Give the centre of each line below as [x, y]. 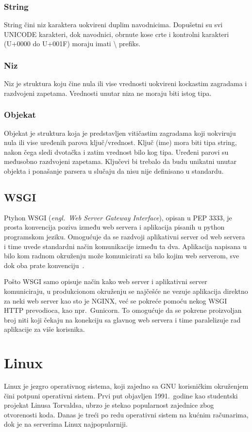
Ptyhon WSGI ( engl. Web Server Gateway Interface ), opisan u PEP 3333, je [118, 217]
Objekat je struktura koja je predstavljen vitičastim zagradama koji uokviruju [120, 133]
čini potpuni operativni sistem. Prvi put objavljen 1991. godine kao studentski [121, 395]
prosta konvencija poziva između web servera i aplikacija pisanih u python [114, 227]
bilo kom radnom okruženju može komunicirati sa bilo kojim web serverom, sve [122, 256]
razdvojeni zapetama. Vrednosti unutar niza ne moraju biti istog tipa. [108, 93]
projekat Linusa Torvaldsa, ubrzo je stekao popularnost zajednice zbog [109, 405]
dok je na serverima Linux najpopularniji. [66, 424]
